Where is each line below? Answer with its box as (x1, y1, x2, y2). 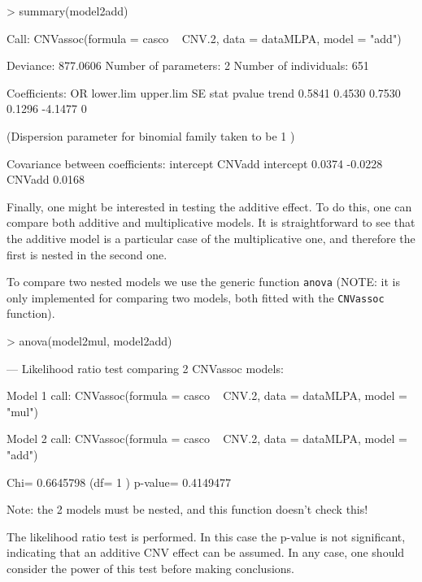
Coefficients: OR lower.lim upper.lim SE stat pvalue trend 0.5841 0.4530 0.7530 (7, 84, 401, 101)
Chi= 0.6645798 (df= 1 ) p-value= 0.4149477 (7, 473, 232, 490)
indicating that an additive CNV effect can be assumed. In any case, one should (7, 544, 405, 561)
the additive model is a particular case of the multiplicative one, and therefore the (7, 229, 415, 246)
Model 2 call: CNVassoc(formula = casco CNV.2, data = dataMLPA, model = (7, 430, 407, 447)
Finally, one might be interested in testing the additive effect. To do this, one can (7, 198, 412, 215)
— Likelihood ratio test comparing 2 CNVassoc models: (7, 359, 284, 376)
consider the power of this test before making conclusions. (7, 559, 294, 576)
